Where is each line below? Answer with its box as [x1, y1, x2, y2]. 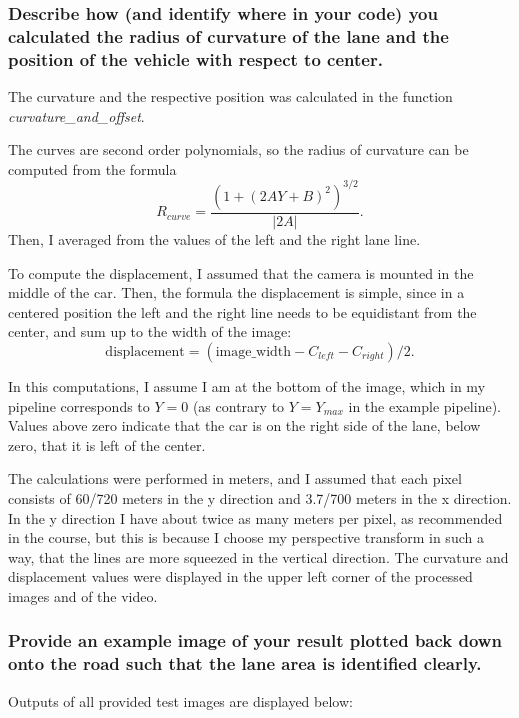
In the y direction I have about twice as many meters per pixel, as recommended [8, 507, 503, 528]
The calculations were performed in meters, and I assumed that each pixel [8, 468, 462, 489]
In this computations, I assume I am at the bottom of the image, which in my [8, 375, 486, 396]
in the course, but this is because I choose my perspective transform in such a [8, 527, 484, 548]
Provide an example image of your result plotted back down [8, 628, 502, 653]
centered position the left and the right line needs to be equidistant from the [8, 301, 477, 322]
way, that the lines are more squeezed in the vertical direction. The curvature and [8, 546, 509, 567]
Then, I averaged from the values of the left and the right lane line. [8, 228, 421, 249]
